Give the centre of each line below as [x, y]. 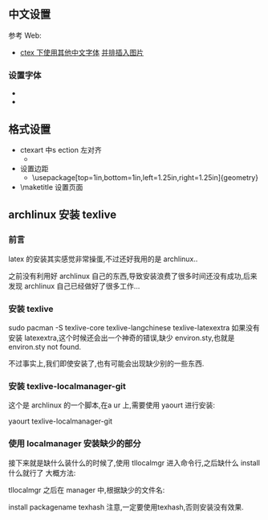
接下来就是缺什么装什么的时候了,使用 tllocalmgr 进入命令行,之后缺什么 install [134, 463]
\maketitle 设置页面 [51, 186]
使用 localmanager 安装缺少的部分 [75, 444]
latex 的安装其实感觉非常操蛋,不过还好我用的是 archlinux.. [103, 259]
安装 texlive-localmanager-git [67, 386]
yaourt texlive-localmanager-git [61, 421]
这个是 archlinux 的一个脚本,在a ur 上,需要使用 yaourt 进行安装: [112, 405]
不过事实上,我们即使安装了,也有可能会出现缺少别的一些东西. [106, 363]
